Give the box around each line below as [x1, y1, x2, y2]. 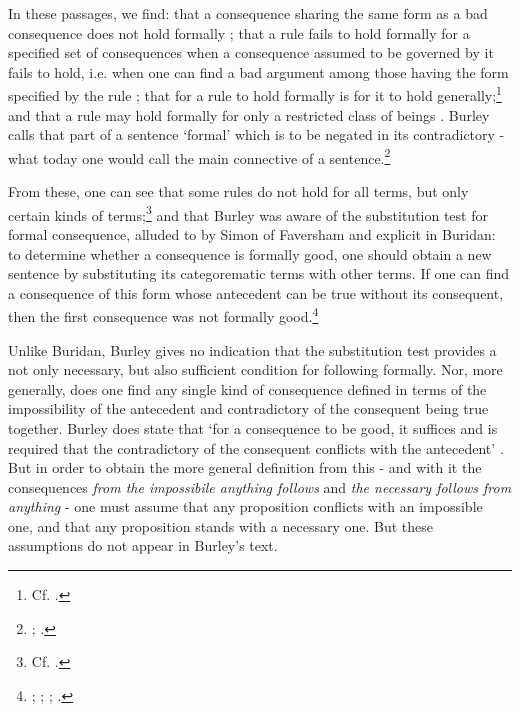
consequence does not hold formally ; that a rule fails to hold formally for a [8, 22, 470, 43]
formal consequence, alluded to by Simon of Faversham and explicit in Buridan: [8, 223, 496, 244]
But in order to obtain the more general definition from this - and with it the [8, 457, 482, 478]
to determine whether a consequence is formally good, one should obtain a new [8, 243, 492, 264]
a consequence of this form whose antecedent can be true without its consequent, [8, 282, 504, 303]
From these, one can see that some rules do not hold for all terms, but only [8, 181, 469, 202]
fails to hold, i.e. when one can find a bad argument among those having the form [8, 61, 509, 82]
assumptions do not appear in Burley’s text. [8, 535, 278, 556]
